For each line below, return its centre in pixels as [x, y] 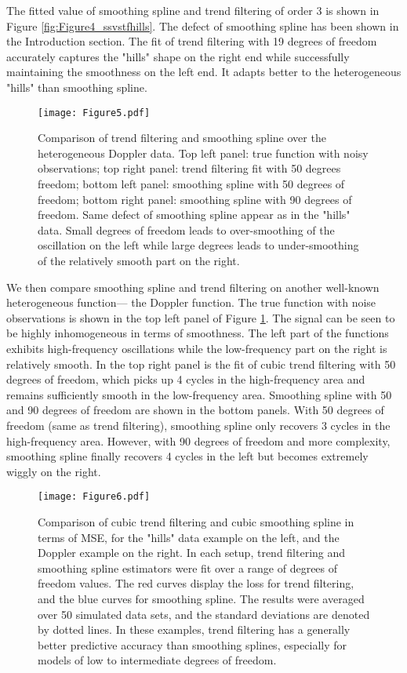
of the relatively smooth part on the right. [139, 260]
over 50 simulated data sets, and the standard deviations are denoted [204, 614]
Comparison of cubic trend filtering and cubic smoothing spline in [196, 521]
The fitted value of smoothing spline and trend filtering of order [160, 10]
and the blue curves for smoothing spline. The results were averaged [201, 598]
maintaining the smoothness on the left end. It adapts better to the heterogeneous [204, 72]
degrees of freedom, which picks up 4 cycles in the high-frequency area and [186, 379]
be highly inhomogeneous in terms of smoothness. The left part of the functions [198, 333]
